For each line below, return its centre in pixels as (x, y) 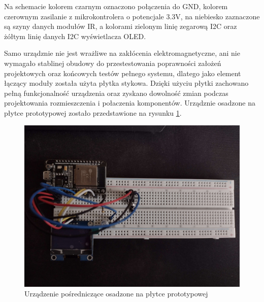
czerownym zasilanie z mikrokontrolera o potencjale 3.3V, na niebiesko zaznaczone (132, 16)
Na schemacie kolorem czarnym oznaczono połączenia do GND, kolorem (116, 6)
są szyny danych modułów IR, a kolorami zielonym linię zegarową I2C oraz (121, 26)
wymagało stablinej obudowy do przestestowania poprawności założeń (113, 63)
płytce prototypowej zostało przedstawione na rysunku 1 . (93, 112)
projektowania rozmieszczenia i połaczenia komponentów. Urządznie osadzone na (130, 103)
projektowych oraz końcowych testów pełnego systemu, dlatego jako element (123, 73)
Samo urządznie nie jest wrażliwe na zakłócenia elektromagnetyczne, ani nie (122, 53)
